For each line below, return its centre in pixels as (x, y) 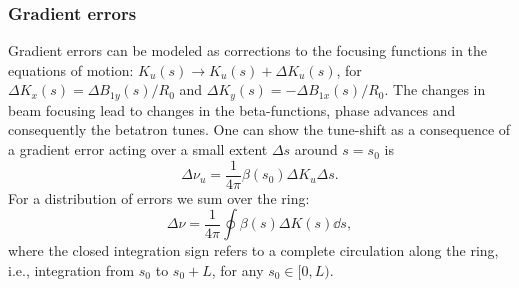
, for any (237, 269)
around (316, 149)
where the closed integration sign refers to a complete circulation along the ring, (253, 250)
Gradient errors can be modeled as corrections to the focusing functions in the (248, 50)
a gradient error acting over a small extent (138, 149)
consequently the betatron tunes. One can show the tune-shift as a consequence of (259, 129)
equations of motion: (71, 69)
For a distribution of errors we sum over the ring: (159, 197)
